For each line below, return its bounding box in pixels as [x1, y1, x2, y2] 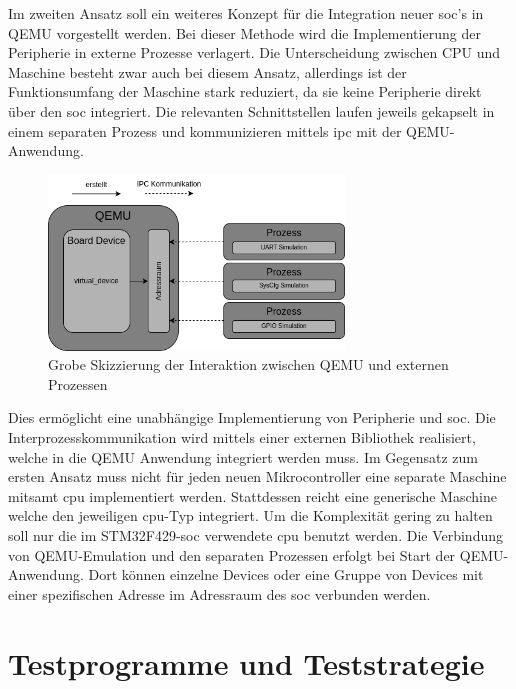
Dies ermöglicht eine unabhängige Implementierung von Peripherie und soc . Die [8, 407, 496, 428]
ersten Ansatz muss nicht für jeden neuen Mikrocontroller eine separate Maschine [8, 466, 507, 487]
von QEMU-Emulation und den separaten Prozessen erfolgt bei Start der [8, 544, 456, 565]
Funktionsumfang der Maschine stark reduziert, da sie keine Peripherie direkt [8, 81, 482, 102]
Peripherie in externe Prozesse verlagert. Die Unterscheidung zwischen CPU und [8, 42, 501, 63]
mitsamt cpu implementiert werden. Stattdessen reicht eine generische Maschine [8, 485, 497, 506]
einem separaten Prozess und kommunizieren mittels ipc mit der [8, 120, 402, 141]
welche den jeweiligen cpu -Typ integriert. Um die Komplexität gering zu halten [8, 505, 493, 526]
